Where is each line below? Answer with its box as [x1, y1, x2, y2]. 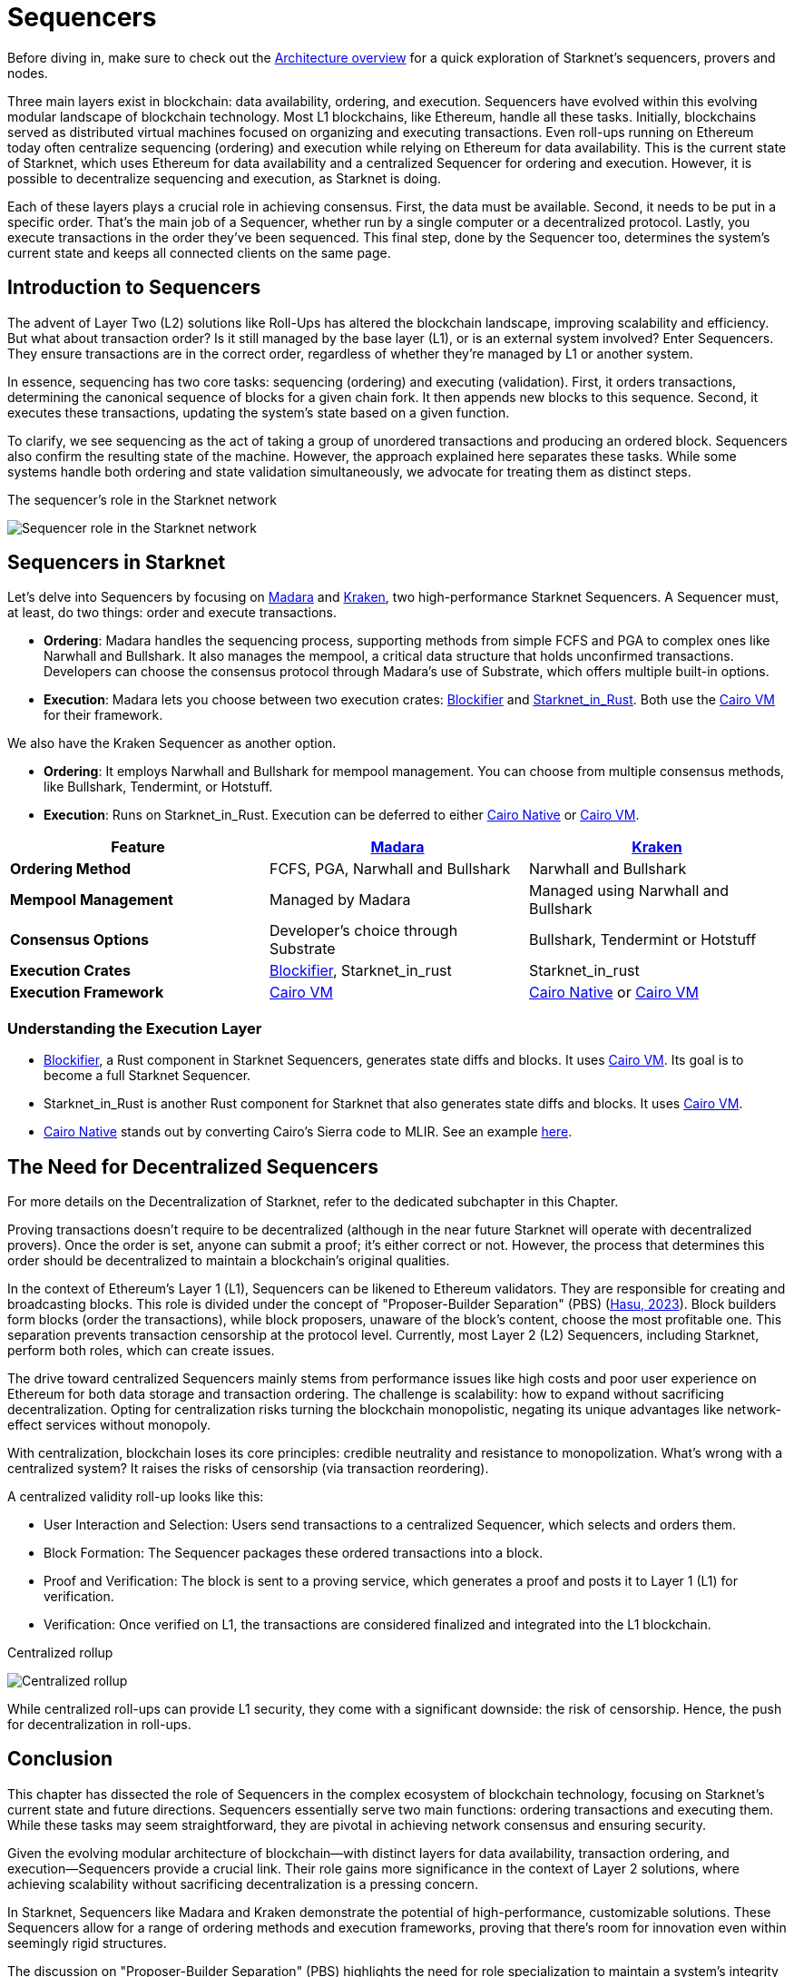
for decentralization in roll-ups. [7, 1716, 191, 1733]
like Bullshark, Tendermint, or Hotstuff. [44, 779, 273, 795]
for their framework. [44, 707, 163, 723]
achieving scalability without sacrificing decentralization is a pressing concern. [7, 1875, 478, 1892]
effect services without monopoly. [7, 1417, 211, 1433]
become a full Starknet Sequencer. [44, 1067, 251, 1084]
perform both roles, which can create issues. [7, 1343, 275, 1359]
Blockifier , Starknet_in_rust [269, 961, 452, 980]
